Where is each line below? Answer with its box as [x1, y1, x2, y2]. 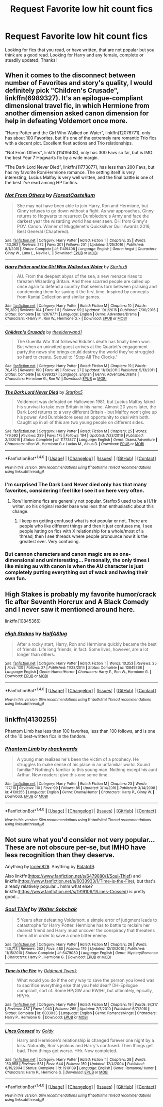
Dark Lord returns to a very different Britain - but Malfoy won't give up [16, 409, 157, 415]
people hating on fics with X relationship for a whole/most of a [19, 528, 144, 534]
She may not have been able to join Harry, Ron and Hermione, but [16, 203, 148, 209]
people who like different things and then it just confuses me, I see [19, 523, 153, 529]
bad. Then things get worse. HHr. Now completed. [16, 1048, 117, 1054]
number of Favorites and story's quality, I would [5, 79, 153, 87]
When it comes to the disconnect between [5, 71, 136, 80]
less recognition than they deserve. [5, 851, 115, 859]
